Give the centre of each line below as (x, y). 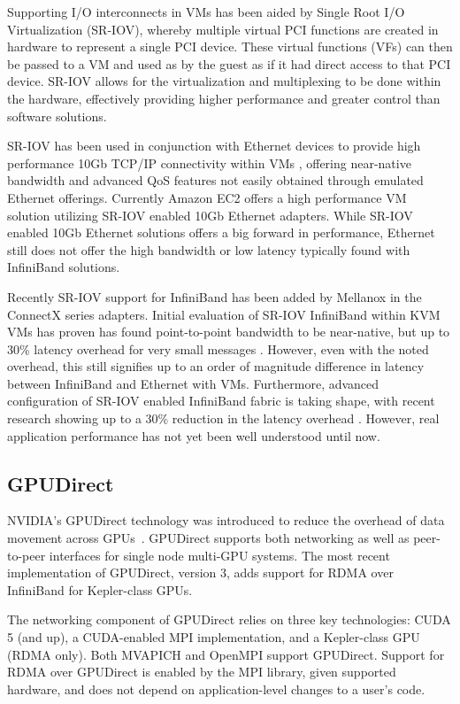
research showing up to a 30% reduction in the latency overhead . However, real (223, 418)
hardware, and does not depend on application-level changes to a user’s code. (216, 689)
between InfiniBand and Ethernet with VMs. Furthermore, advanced (193, 383)
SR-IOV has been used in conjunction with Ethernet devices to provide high (214, 146)
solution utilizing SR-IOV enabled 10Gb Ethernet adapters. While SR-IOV (210, 215)
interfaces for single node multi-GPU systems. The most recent (219, 555)
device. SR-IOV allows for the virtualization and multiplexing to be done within (224, 81)
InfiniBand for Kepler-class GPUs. (100, 589)
